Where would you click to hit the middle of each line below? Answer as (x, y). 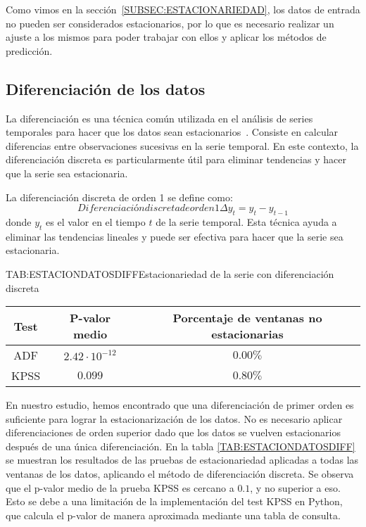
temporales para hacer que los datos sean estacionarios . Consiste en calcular (172, 132)
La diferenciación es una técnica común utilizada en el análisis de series (159, 118)
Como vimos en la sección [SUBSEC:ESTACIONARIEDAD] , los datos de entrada (183, 9)
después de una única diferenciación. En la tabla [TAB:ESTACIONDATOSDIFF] (181, 446)
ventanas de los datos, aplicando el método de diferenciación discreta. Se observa (180, 474)
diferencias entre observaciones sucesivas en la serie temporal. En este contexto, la (182, 145)
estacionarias (247, 334)
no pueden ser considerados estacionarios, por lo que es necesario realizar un (170, 23)
